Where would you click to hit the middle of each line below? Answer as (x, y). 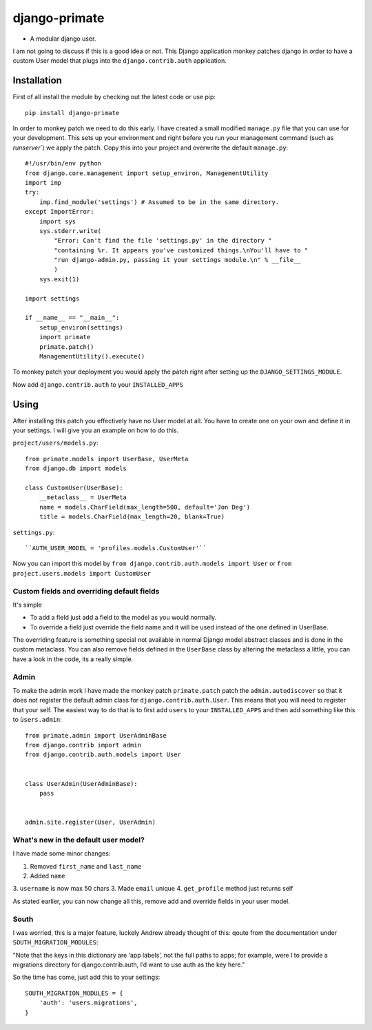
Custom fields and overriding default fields (86, 591)
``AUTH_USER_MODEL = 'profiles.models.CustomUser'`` (116, 548)
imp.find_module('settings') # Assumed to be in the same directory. (159, 202)
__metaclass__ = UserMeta (83, 497)
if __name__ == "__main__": (72, 318)
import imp (43, 182)
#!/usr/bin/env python (63, 163)
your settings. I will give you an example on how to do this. (96, 430)
